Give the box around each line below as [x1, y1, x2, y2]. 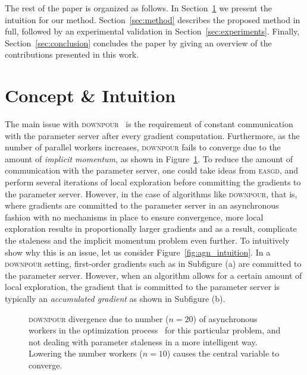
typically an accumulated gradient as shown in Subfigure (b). [5, 292, 225, 304]
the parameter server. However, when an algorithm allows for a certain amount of [5, 269, 302, 281]
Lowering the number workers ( [29, 347, 143, 360]
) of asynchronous [193, 312, 258, 324]
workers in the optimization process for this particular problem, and [29, 324, 281, 336]
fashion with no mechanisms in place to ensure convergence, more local [5, 210, 264, 223]
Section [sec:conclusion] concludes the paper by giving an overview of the [5, 36, 272, 49]
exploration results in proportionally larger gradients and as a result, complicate [5, 222, 297, 235]
